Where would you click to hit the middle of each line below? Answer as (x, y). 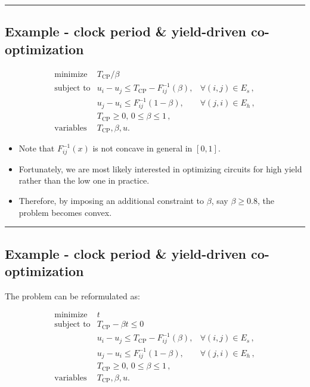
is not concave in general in (142, 148)
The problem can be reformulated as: (72, 295)
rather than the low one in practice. (84, 180)
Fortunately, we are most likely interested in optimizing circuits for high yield (160, 168)
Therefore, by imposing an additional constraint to (111, 201)
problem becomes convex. (65, 212)
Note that (37, 148)
